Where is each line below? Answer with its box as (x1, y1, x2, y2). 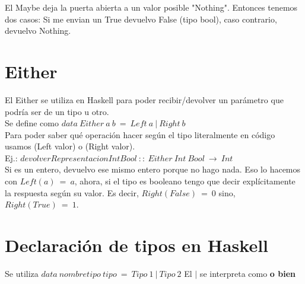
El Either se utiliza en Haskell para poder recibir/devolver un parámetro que (5, 93, 284, 106)
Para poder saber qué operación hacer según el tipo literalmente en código (5, 128, 275, 141)
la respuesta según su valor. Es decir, (5, 186, 139, 199)
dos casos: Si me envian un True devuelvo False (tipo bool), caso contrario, (5, 12, 277, 25)
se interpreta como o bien (199, 267, 296, 279)
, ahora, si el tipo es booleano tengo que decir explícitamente (74, 175, 296, 187)
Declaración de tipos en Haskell (5, 233, 269, 257)
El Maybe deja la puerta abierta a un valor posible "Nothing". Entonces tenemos (5, 1, 298, 13)
